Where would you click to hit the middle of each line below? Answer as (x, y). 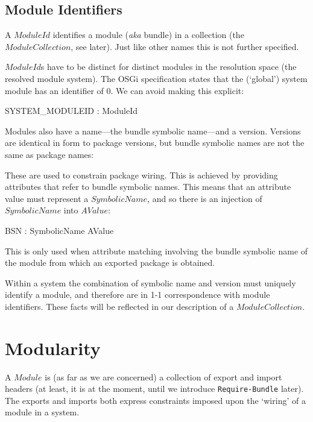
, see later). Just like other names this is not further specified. (185, 46)
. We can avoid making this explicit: (177, 90)
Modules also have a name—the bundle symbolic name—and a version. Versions (153, 131)
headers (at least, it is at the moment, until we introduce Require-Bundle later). (154, 389)
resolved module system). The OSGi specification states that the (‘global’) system (156, 78)
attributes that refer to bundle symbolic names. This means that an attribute (148, 187)
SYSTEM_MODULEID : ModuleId (71, 111)
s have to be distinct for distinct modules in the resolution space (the (169, 67)
